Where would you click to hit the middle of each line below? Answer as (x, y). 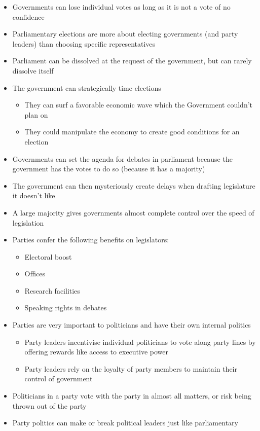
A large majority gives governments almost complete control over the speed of (133, 212)
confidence (28, 16)
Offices (35, 274)
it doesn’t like (34, 195)
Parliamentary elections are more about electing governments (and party (125, 34)
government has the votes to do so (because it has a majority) (109, 169)
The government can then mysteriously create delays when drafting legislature (134, 185)
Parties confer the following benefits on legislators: (91, 240)
